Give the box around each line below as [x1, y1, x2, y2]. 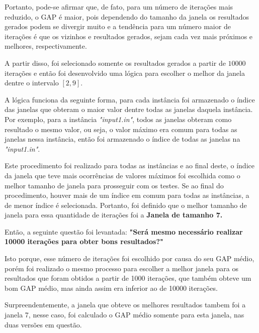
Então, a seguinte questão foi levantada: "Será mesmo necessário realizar [5, 226, 243, 237]
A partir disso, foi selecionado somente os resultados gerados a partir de [5, 57, 226, 68]
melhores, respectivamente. [5, 41, 87, 51]
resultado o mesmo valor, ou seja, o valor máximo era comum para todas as [5, 124, 237, 134]
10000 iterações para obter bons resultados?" [5, 236, 163, 247]
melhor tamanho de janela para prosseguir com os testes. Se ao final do [5, 180, 224, 190]
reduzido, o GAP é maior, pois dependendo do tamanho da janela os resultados [5, 11, 249, 22]
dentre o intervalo [5, 77, 59, 88]
